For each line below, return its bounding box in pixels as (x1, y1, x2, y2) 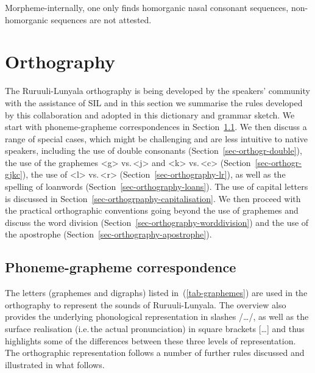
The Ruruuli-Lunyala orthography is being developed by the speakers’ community (5, 84, 310, 97)
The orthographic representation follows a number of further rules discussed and (5, 346, 305, 359)
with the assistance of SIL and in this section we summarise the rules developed (5, 96, 303, 109)
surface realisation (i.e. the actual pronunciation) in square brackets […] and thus (5, 322, 305, 335)
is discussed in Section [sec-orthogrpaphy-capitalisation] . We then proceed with (5, 192, 301, 205)
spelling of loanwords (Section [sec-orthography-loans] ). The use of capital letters (5, 180, 308, 193)
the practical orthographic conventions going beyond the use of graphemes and (5, 204, 299, 217)
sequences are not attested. (51, 13, 152, 26)
